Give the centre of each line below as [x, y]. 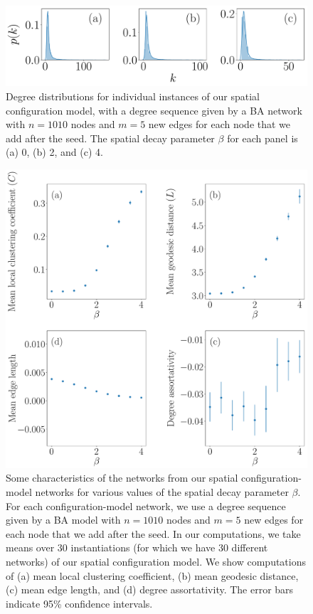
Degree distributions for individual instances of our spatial [133, 96]
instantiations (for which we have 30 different [169, 547]
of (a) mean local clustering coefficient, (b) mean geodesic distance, [152, 575]
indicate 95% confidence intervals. [79, 603]
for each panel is [262, 138]
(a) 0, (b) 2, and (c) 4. [54, 152]
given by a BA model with [63, 520]
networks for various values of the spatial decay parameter [162, 492]
